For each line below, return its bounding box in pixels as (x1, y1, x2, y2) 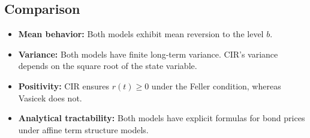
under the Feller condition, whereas (151, 79, 281, 92)
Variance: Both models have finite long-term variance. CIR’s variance (18, 47, 278, 60)
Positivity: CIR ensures (18, 79, 109, 92)
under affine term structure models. (18, 123, 149, 136)
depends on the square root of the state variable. (18, 59, 197, 72)
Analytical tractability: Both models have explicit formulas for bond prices (18, 112, 305, 124)
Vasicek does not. (18, 91, 82, 104)
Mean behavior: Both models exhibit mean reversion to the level (18, 28, 264, 40)
